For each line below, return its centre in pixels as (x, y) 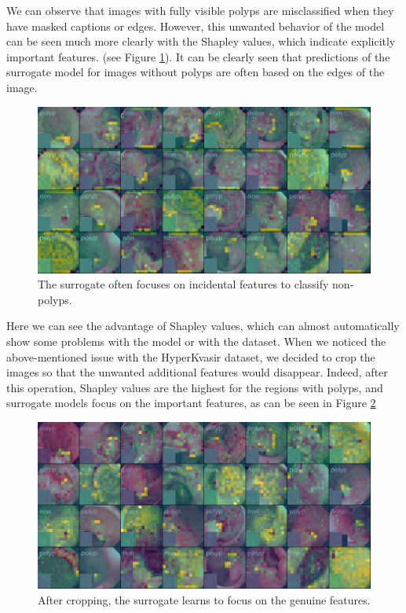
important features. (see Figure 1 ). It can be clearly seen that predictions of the (198, 56)
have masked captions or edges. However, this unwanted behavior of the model (196, 26)
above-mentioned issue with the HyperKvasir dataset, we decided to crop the (191, 356)
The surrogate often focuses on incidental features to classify (183, 284)
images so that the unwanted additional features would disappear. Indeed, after (197, 372)
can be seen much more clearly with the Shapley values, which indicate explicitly (201, 41)
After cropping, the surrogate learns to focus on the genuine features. (204, 599)
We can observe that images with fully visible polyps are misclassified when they (200, 10)
